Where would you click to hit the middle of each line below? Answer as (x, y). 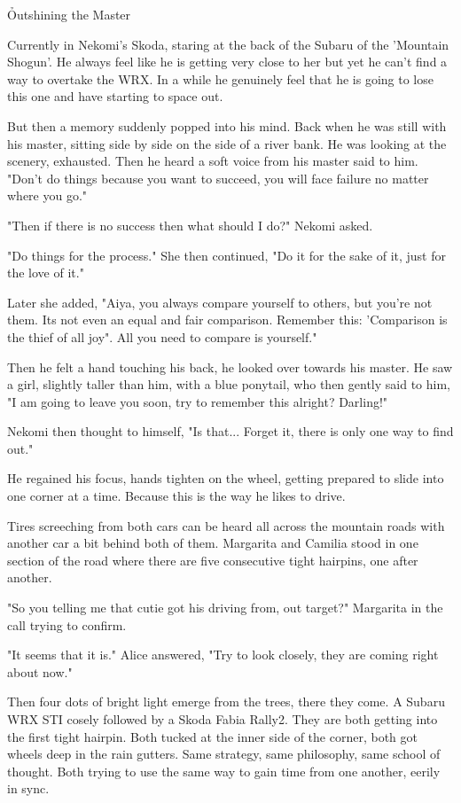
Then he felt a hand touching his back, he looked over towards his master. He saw (230, 366)
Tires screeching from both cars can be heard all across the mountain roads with (226, 525)
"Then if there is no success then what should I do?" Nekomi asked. (190, 225)
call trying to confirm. (67, 624)
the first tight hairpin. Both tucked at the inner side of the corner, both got (212, 736)
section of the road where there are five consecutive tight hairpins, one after (213, 560)
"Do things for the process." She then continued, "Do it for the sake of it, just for (227, 255)
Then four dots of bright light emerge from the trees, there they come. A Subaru (226, 702)
